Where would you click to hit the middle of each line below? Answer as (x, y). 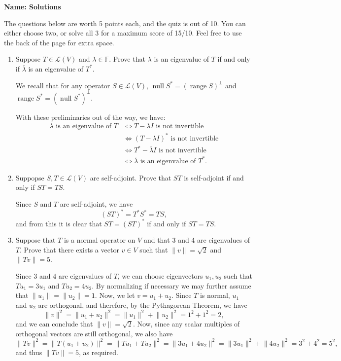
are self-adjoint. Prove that (131, 177)
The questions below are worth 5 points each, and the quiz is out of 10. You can (125, 23)
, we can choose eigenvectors (160, 276)
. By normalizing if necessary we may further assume (171, 285)
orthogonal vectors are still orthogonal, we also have (94, 333)
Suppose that (35, 240)
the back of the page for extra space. (59, 42)
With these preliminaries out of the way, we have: (90, 117)
